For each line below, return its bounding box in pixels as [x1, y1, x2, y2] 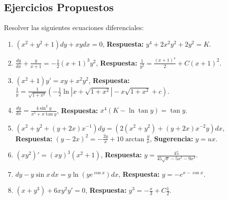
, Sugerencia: [150, 133, 193, 143]
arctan [125, 135, 144, 143]
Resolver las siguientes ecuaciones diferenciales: [4, 22, 144, 33]
